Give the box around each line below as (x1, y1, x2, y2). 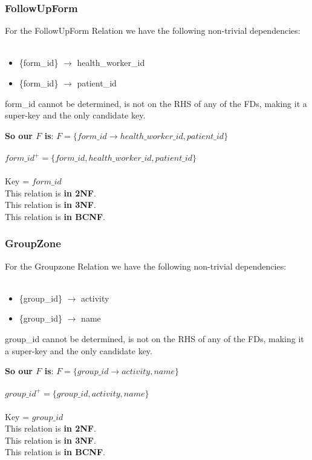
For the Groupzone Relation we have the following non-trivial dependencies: (5, 259, 287, 272)
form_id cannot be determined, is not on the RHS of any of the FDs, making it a (5, 97, 307, 109)
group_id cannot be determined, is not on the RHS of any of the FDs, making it (5, 332, 304, 345)
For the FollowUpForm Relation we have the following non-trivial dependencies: (5, 24, 301, 37)
